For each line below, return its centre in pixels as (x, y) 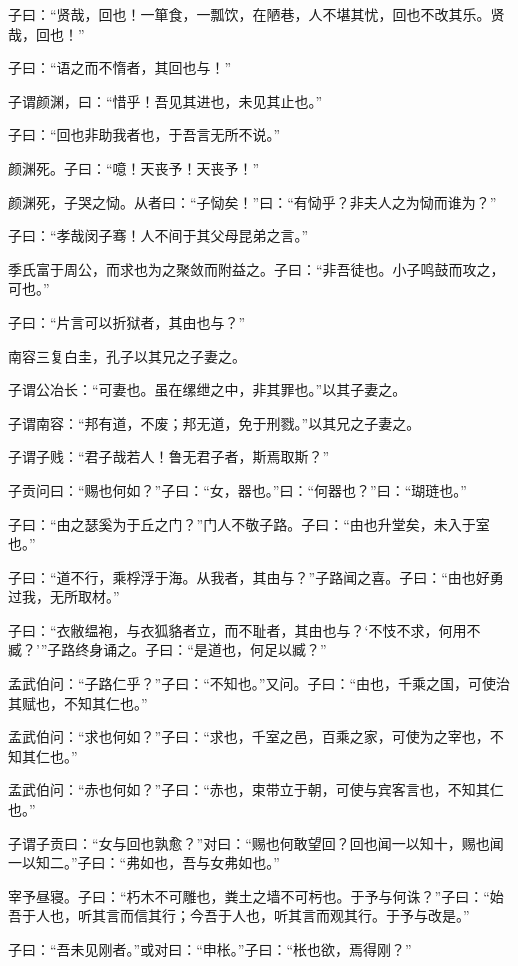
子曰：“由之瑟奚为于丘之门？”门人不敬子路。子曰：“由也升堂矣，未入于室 (249, 523)
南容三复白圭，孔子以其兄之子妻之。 (127, 355)
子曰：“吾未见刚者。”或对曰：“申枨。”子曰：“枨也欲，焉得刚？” (210, 949)
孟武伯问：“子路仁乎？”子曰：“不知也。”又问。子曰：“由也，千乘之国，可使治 (259, 683)
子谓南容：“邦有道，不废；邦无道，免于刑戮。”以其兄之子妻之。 (214, 422)
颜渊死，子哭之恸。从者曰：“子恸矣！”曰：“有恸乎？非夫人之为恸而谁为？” (252, 201)
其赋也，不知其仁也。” (78, 702)
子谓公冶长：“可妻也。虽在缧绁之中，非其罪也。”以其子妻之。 (207, 389)
